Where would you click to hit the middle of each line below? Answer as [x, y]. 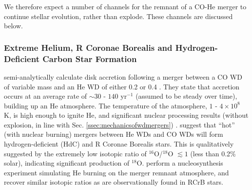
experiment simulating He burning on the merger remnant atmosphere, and [116, 172]
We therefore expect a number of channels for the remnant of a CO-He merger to [125, 6]
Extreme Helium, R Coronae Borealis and [88, 47]
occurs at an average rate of [46, 96]
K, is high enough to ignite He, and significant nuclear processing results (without [126, 115]
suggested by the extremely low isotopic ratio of [75, 153]
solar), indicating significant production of [67, 163]
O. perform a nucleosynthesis [180, 163]
